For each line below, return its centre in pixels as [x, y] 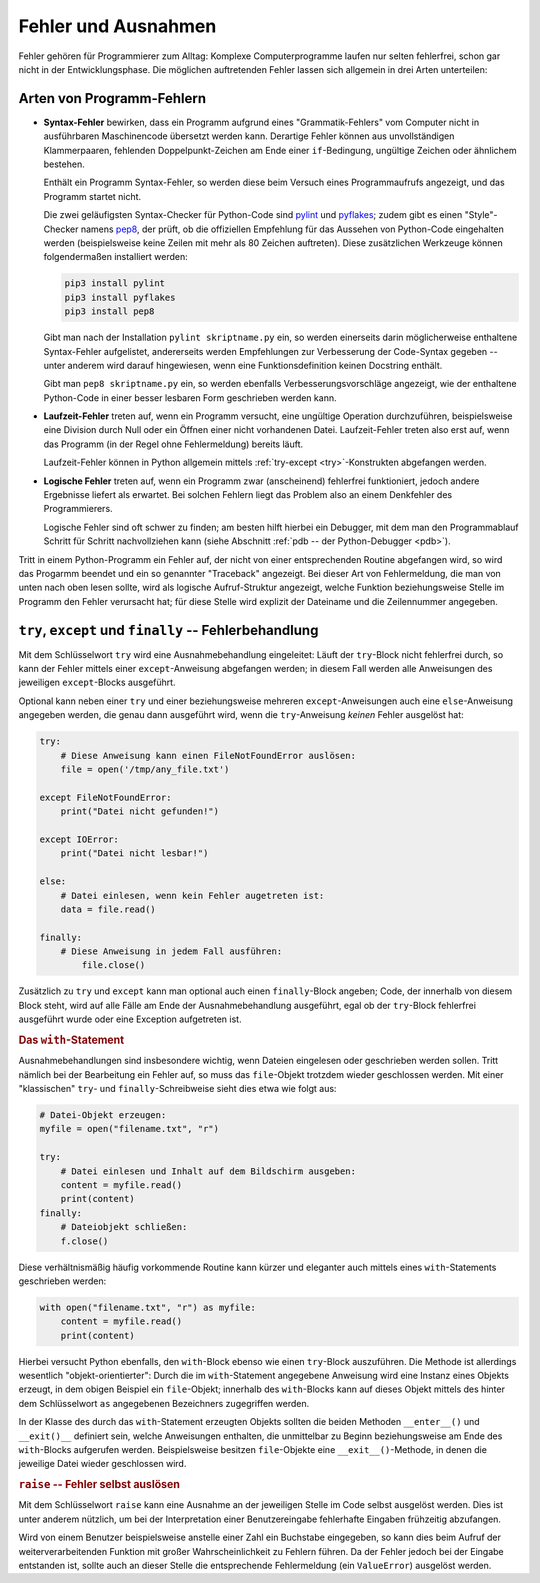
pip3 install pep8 [109, 311]
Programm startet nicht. [92, 196]
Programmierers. [78, 509]
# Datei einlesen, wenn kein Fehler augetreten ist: [192, 895]
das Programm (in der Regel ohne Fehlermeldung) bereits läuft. [173, 444]
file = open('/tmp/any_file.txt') [145, 769]
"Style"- [481, 215]
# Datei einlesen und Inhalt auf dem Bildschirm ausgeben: [208, 1171]
